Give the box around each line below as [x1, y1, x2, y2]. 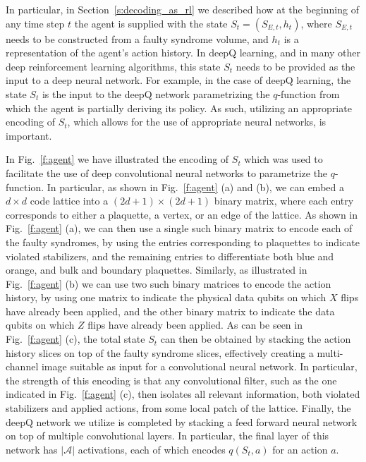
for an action [272, 442, 328, 456]
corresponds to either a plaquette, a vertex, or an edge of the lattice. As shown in [6, 207, 358, 221]
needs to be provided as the [236, 59, 355, 73]
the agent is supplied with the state [74, 16, 228, 30]
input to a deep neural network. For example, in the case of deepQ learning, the [6, 73, 351, 87]
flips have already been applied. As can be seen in [87, 317, 303, 332]
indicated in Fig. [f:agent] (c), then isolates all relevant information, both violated [6, 387, 360, 401]
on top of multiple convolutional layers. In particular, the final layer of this [6, 428, 329, 443]
